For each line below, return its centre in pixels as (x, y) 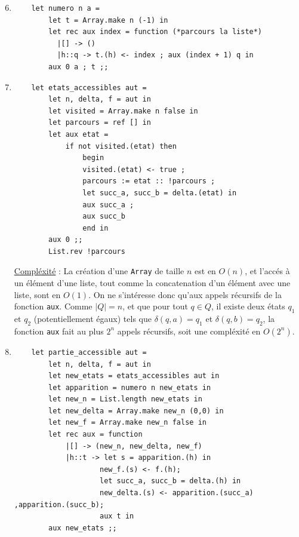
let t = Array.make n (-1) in (108, 20)
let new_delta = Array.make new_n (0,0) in (136, 411)
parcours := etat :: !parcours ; (149, 181)
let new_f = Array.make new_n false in (127, 423)
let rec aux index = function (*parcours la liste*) (155, 32)
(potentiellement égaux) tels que (93, 319)
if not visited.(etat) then (121, 146)
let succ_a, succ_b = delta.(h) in (170, 481)
